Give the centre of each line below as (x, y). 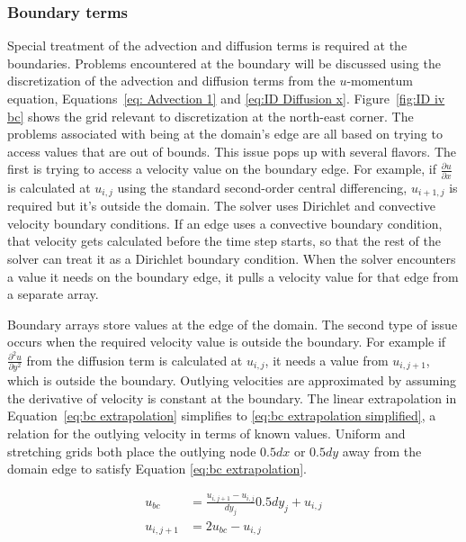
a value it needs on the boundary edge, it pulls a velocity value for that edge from (233, 276)
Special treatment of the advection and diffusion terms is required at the (207, 45)
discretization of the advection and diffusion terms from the (171, 81)
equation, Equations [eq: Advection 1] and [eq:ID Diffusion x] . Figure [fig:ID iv (226, 98)
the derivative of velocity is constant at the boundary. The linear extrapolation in (232, 397)
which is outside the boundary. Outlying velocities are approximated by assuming (232, 380)
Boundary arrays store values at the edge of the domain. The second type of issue (233, 324)
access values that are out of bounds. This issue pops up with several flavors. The (232, 151)
